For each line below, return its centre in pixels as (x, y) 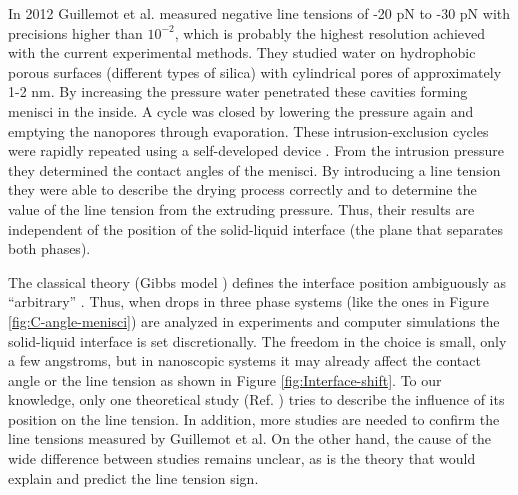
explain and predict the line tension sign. (133, 477)
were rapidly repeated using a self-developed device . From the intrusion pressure (256, 150)
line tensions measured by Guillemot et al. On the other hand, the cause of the (250, 438)
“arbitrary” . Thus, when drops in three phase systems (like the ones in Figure (248, 301)
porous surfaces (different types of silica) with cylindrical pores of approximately (255, 71)
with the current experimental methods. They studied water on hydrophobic (242, 52)
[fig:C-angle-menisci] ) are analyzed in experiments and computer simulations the (254, 320)
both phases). (49, 248)
